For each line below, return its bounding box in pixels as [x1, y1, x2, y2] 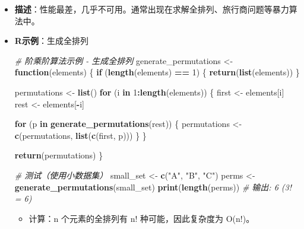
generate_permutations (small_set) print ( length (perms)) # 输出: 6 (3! [14, 180, 292, 193]
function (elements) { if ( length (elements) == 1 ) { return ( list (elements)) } [14, 66, 300, 78]
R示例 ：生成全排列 [14, 34, 88, 47]
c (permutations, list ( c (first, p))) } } [14, 129, 147, 141]
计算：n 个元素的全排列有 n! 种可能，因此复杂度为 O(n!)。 [28, 212, 255, 224]
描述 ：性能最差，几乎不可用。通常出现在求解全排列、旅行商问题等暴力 [14, 3, 289, 15]
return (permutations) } [14, 149, 103, 161]
